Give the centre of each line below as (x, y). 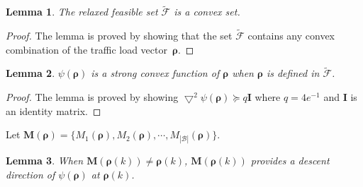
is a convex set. (207, 12)
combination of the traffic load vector (86, 49)
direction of (30, 174)
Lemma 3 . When (45, 161)
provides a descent (290, 161)
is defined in (293, 73)
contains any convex (291, 36)
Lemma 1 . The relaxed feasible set (82, 12)
